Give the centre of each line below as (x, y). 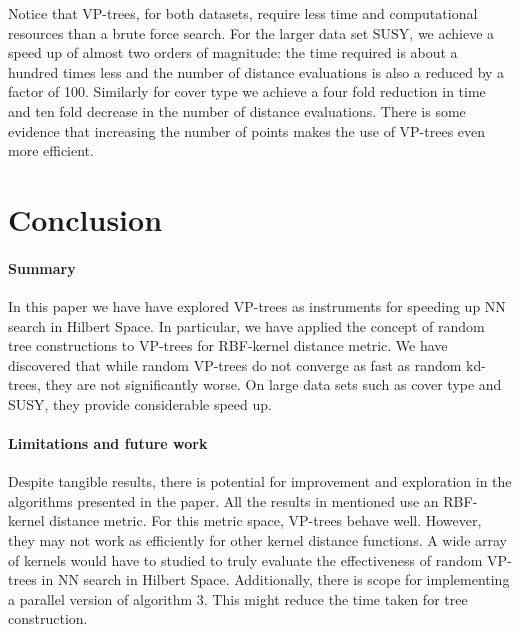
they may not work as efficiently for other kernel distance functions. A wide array (257, 540)
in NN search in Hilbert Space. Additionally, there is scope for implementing (275, 579)
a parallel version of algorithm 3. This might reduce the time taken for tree (238, 598)
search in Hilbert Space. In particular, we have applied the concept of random (246, 325)
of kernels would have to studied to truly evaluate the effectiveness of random (245, 559)
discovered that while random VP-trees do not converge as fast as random (235, 364)
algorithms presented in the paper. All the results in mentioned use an (223, 500)
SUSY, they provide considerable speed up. (140, 403)
